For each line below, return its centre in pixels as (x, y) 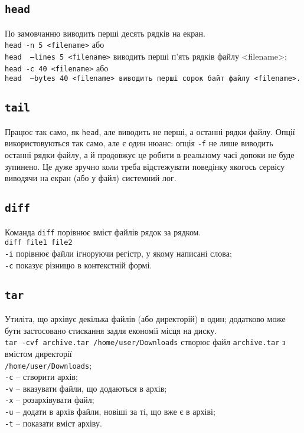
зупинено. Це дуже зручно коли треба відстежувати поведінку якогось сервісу (145, 166)
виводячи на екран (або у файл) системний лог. (91, 178)
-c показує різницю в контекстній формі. (79, 265)
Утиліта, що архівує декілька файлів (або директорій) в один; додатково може (145, 319)
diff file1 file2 (39, 243)
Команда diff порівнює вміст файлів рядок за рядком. (103, 232)
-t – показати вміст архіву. (53, 423)
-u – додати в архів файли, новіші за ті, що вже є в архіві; (110, 411)
